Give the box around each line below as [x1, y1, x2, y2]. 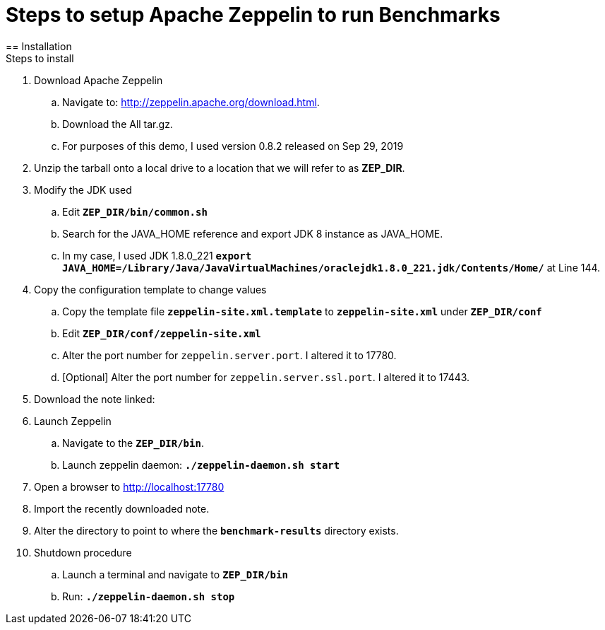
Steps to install [6, 52, 74, 64]
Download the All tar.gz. [62, 117, 173, 130]
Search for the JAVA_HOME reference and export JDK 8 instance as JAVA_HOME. [62, 227, 443, 240]
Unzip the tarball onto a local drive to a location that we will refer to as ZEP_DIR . [34, 161, 405, 174]
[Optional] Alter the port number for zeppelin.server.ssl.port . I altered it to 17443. [62, 371, 470, 383]
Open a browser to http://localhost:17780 [34, 480, 224, 493]
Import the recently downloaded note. [34, 502, 210, 515]
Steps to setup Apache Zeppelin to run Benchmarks [6, 3, 501, 27]
